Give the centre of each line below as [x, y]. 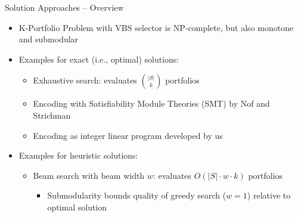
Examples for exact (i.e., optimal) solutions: [99, 59]
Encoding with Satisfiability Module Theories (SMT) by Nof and [151, 103]
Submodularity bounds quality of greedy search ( [137, 195]
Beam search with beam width [89, 175]
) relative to [269, 195]
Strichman [52, 115]
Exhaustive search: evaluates [85, 80]
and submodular [49, 39]
